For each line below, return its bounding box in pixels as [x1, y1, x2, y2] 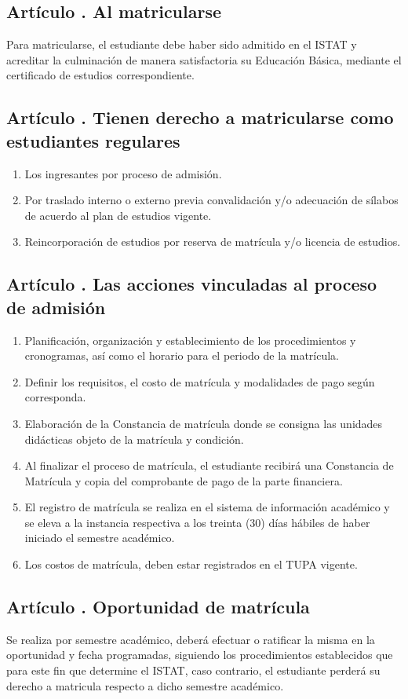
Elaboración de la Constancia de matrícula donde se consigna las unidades [24, 415, 383, 431]
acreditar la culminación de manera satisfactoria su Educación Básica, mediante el [6, 51, 402, 68]
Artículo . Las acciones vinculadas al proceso [6, 272, 377, 296]
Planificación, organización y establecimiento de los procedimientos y [24, 331, 356, 348]
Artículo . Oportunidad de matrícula [6, 595, 310, 619]
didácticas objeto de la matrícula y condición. [24, 430, 244, 447]
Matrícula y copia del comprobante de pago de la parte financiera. [24, 472, 343, 489]
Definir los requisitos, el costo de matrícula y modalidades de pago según [24, 373, 375, 390]
